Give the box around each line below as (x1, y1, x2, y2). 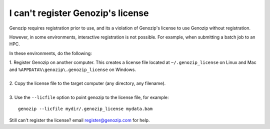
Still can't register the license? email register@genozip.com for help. (9, 117, 150, 123)
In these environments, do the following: (9, 50, 92, 56)
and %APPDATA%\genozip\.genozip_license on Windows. (9, 66, 136, 72)
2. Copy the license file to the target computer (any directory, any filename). (9, 80, 166, 86)
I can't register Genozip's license (9, 7, 149, 18)
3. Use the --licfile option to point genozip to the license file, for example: (9, 94, 169, 100)
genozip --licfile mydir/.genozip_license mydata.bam (18, 106, 152, 112)
